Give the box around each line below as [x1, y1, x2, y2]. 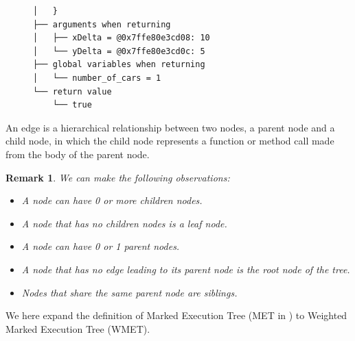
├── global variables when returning [33, 60, 205, 70]
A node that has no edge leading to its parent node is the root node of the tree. [21, 262, 350, 276]
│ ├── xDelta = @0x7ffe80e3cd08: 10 [33, 33, 210, 43]
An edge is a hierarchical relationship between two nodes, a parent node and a [5, 120, 335, 134]
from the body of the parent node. [5, 147, 150, 161]
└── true [52, 100, 92, 110]
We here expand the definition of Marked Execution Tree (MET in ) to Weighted [5, 308, 347, 323]
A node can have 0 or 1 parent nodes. [21, 239, 180, 253]
